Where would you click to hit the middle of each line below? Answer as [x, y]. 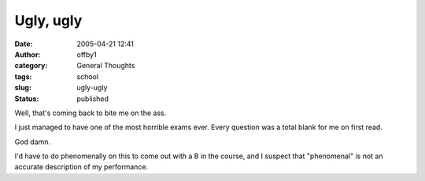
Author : [28, 54]
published [93, 99]
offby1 [87, 54]
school [87, 76]
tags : [23, 76]
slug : [23, 88]
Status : [27, 99]
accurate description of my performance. [81, 167]
